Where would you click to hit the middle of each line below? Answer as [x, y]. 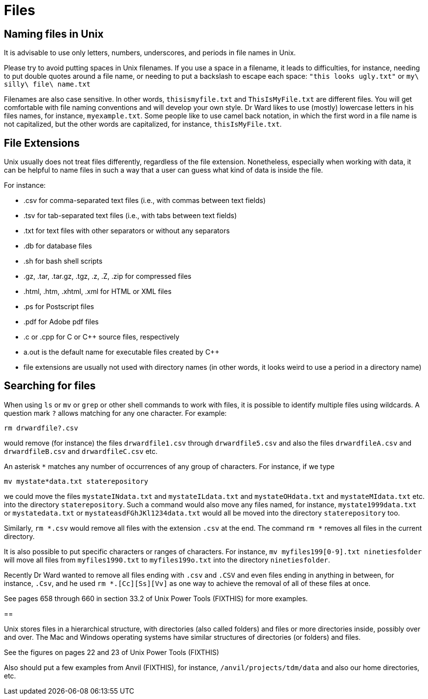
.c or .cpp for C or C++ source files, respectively [101, 337]
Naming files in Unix [54, 34]
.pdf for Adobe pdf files [61, 322]
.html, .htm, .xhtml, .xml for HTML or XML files [98, 292]
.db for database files [58, 246]
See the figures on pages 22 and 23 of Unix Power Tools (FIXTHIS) [112, 652]
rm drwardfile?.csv [41, 428]
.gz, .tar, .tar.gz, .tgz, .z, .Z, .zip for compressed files [108, 276]
